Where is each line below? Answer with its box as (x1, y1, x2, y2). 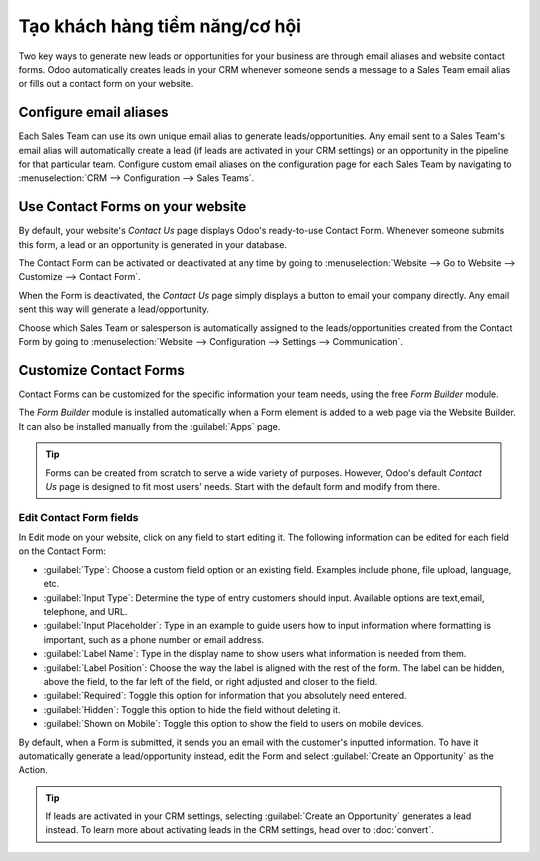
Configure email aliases (18, 104, 169, 121)
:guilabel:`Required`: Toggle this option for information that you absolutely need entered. (43, 690, 407, 702)
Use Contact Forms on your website (18, 198, 247, 215)
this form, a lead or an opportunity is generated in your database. (18, 238, 287, 250)
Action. (18, 764, 49, 776)
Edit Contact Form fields (18, 510, 139, 524)
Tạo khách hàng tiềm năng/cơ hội (18, 15, 302, 37)
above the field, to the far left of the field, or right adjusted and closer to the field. (43, 675, 378, 687)
